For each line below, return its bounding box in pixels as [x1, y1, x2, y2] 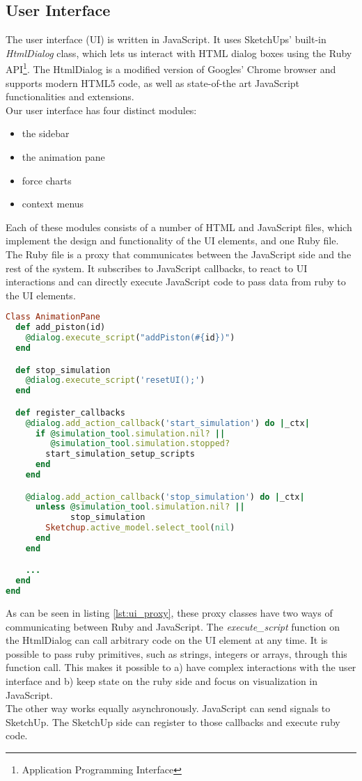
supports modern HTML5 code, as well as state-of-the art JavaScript [6, 75, 300, 90]
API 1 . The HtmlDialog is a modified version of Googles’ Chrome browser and [6, 60, 336, 77]
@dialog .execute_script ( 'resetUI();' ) [25, 375, 205, 386]
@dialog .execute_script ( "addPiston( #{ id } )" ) [25, 333, 235, 343]
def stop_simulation [15, 365, 111, 375]
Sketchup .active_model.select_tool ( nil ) [45, 523, 235, 533]
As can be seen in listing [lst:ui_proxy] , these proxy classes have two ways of [6, 606, 333, 620]
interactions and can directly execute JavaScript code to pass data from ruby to [6, 274, 346, 289]
